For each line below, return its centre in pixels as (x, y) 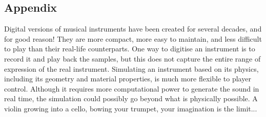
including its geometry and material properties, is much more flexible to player (128, 79)
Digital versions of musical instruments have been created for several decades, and (133, 29)
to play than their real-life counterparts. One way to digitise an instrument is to (130, 49)
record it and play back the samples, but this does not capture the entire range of (132, 58)
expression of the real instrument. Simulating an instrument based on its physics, (131, 68)
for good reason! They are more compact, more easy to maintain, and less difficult (133, 38)
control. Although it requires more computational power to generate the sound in (132, 88)
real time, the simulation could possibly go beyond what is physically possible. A (131, 98)
